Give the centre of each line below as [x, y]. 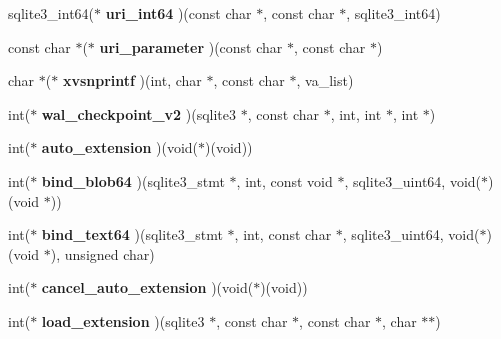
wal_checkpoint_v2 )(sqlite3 [139, 113]
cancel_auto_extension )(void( [147, 287]
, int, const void [284, 180]
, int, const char [283, 234]
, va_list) [325, 80]
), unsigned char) [102, 253]
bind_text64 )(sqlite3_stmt [132, 234]
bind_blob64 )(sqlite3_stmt [133, 180]
